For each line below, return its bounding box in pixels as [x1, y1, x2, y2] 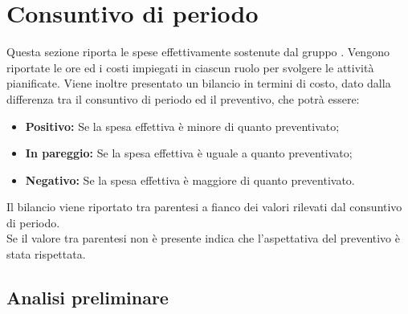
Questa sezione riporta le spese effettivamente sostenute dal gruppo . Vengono [6, 43, 390, 60]
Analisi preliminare [6, 285, 169, 310]
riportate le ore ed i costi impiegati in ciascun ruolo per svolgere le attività [6, 59, 374, 75]
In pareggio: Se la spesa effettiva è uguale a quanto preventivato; [25, 145, 353, 161]
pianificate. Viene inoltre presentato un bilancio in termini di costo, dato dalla [6, 75, 391, 92]
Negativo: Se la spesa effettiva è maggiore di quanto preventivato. [25, 171, 355, 188]
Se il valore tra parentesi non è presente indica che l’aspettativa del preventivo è [6, 230, 400, 247]
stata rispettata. [6, 246, 86, 263]
